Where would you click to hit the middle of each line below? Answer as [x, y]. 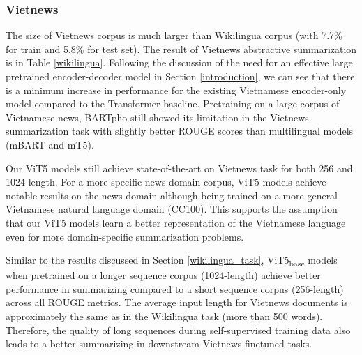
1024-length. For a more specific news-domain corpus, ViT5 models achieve [166, 182]
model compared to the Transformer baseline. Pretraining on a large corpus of [173, 104]
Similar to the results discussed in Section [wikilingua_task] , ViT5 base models [172, 260]
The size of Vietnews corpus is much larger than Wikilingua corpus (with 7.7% [174, 35]
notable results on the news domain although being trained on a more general [172, 195]
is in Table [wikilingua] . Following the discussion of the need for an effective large [179, 62]
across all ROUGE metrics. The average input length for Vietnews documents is [177, 302]
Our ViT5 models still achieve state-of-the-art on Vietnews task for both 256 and [179, 168]
